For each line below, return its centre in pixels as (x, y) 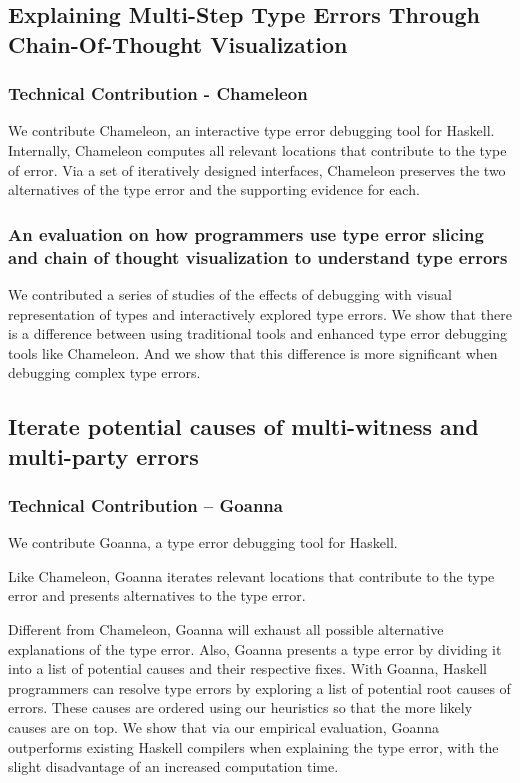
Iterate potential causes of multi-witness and (243, 426)
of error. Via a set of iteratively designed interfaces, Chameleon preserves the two (257, 169)
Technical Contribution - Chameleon (158, 93)
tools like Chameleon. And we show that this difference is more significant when (253, 352)
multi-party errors (103, 455)
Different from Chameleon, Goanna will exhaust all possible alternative (226, 629)
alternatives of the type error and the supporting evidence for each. (214, 189)
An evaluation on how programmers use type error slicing (246, 233)
